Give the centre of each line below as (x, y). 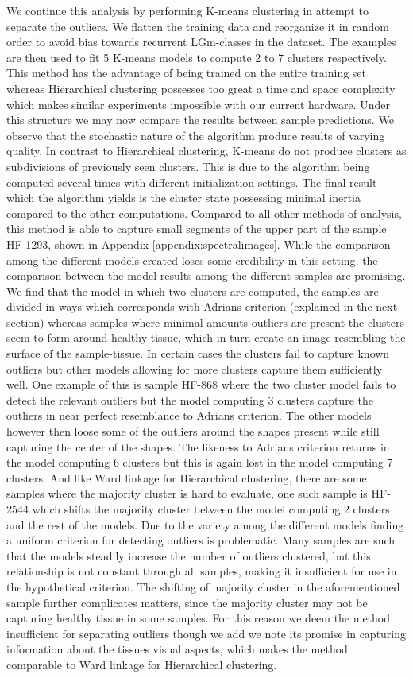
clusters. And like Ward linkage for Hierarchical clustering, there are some (187, 477)
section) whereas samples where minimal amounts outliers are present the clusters (205, 322)
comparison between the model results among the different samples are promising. (206, 275)
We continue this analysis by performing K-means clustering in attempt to (187, 10)
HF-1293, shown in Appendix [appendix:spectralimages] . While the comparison (199, 244)
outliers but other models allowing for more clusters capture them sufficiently (195, 368)
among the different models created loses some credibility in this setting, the (192, 260)
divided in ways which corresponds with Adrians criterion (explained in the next (202, 306)
